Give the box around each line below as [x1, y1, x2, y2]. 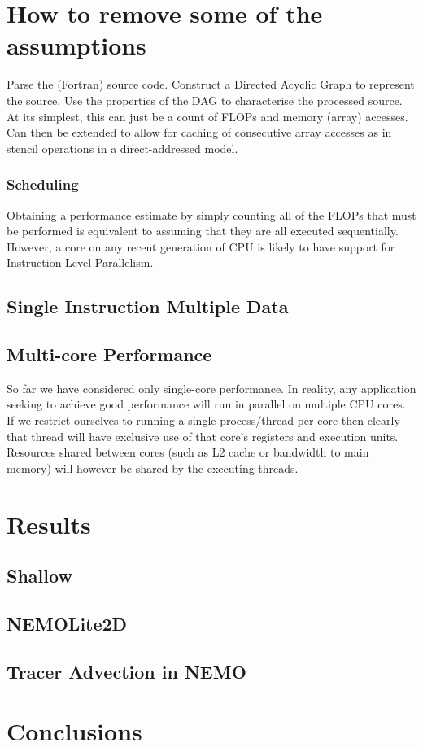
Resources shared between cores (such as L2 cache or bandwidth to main [7, 443, 369, 461]
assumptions [7, 28, 146, 62]
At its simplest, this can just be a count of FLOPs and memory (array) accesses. [7, 107, 408, 124]
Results [7, 507, 91, 540]
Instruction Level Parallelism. [7, 254, 154, 271]
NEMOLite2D [7, 610, 128, 636]
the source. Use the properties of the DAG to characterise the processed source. [7, 91, 403, 108]
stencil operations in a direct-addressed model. [7, 139, 238, 156]
